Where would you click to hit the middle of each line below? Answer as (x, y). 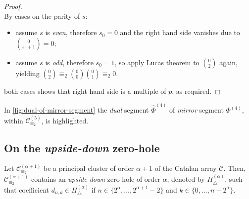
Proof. (13, 6)
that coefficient (26, 189)
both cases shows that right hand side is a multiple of (85, 91)
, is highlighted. (65, 120)
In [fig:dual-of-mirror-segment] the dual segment (76, 110)
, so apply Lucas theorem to (157, 62)
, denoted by (186, 179)
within (14, 120)
